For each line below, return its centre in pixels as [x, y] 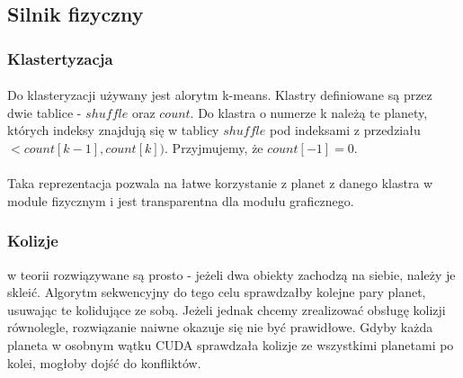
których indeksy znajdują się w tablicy [113, 130]
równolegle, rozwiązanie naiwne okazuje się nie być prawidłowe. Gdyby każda [220, 327]
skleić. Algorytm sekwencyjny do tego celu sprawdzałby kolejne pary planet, [217, 292]
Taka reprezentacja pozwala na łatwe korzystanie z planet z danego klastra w [220, 183]
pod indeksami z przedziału [345, 130]
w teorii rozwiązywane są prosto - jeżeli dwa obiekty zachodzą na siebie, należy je [231, 274]
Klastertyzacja [60, 58]
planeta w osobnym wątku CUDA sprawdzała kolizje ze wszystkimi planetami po [231, 344]
